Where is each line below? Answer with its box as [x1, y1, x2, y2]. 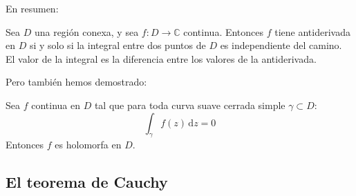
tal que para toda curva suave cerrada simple [94, 97, 285, 112]
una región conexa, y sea [34, 24, 139, 39]
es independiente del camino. [220, 38, 342, 52]
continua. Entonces [183, 24, 264, 39]
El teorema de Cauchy [6, 171, 168, 193]
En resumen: [6, 1, 59, 15]
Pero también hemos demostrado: [6, 75, 147, 89]
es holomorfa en [55, 137, 122, 152]
